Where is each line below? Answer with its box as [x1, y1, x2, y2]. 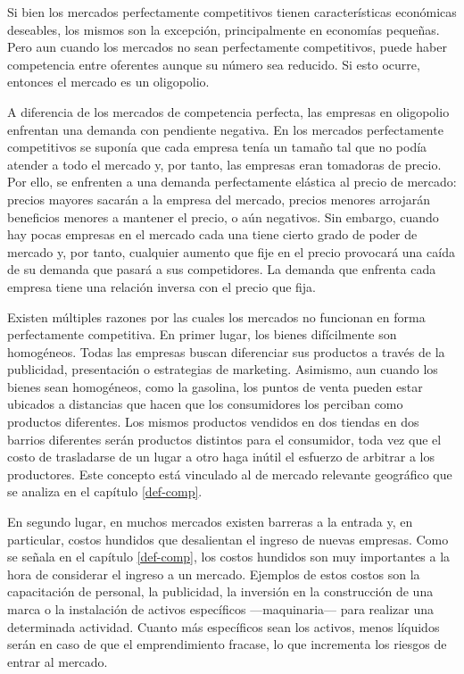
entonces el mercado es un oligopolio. [7, 72, 210, 91]
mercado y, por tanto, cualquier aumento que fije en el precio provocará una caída [7, 242, 455, 261]
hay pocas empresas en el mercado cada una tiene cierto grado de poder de [7, 225, 418, 244]
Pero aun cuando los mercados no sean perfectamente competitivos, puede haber [7, 37, 447, 56]
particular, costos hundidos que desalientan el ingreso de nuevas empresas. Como [7, 529, 449, 548]
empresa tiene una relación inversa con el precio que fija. [7, 277, 317, 295]
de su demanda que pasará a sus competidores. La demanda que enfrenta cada [7, 260, 436, 279]
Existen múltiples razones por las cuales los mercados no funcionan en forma [7, 307, 426, 326]
